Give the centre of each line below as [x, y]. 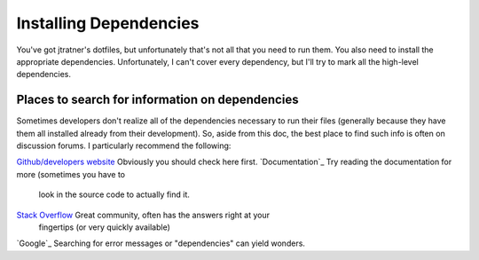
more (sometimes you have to [71, 174]
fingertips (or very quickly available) [104, 227]
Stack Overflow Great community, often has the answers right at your [143, 215]
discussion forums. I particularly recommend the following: [124, 146]
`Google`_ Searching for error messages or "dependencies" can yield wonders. [161, 243]
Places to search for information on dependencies [157, 100]
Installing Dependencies [108, 23]
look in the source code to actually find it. [114, 194]
